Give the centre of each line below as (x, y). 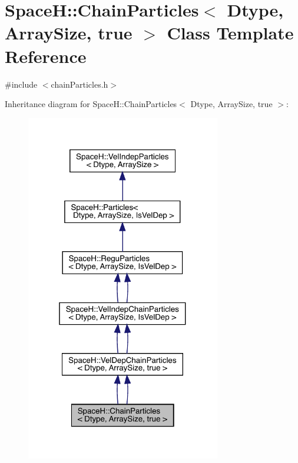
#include (21, 84)
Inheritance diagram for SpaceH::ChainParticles (91, 104)
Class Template (230, 33)
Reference (46, 56)
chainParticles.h (80, 84)
